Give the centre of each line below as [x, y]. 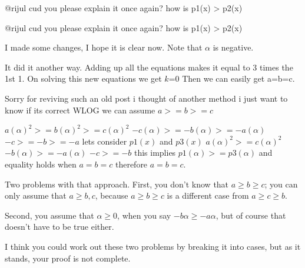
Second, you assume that [49, 215]
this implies [155, 153]
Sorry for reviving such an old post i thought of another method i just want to [146, 98]
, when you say [144, 215]
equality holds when [41, 164]
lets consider [105, 141]
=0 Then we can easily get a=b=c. [232, 78]
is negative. [233, 47]
